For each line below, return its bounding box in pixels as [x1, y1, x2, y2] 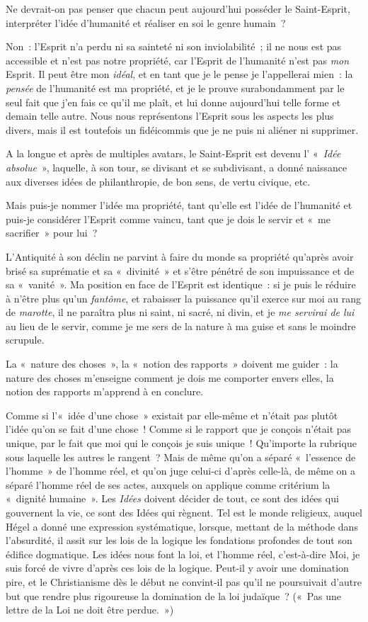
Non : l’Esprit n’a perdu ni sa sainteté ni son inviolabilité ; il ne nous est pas [6, 39, 342, 54]
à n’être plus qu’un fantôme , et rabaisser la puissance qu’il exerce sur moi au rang [6, 290, 361, 305]
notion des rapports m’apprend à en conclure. [6, 384, 204, 399]
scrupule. [6, 332, 45, 347]
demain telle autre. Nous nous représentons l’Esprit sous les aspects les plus [6, 108, 334, 123]
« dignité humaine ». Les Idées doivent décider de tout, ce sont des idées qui [6, 491, 339, 506]
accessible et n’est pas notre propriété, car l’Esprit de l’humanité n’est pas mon [6, 52, 350, 67]
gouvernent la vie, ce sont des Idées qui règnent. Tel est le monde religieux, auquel [6, 505, 362, 519]
